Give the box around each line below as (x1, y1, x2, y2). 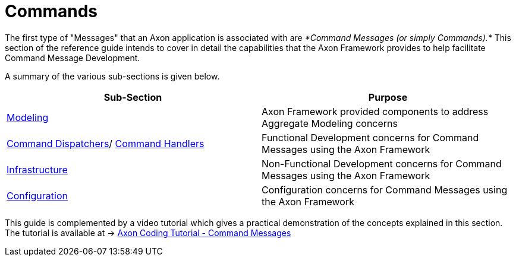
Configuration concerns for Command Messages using (262, 183, 508, 196)
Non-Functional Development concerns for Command (262, 157, 502, 170)
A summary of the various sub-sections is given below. (5, 71, 220, 81)
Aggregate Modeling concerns (262, 117, 398, 129)
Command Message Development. (5, 52, 140, 63)
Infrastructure (7, 163, 68, 176)
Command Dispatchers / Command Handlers (7, 137, 204, 149)
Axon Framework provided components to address (262, 105, 489, 117)
